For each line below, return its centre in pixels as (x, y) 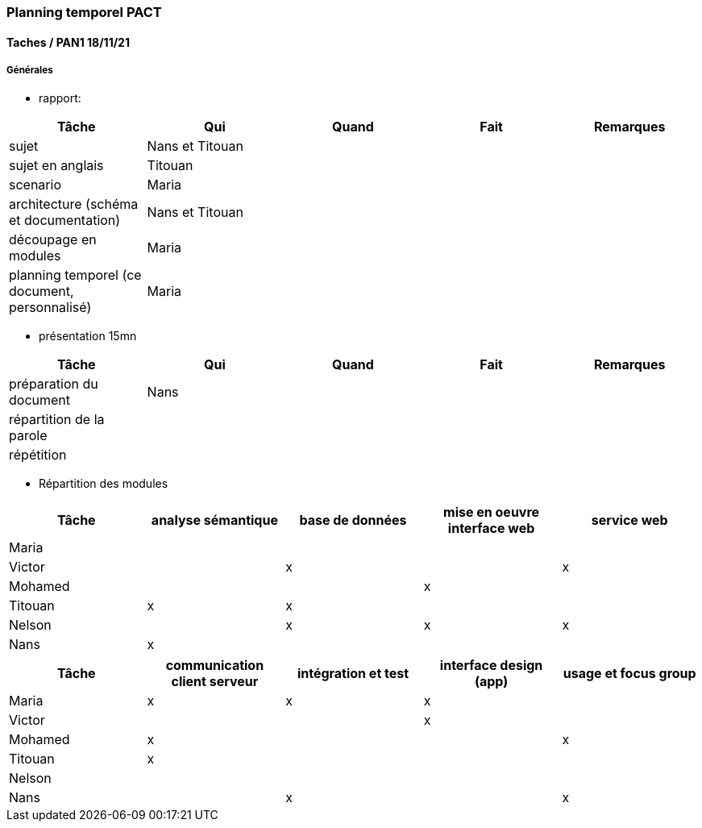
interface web (491, 528)
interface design (491, 666)
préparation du (54, 384)
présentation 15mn (88, 336)
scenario (35, 185)
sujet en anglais (56, 166)
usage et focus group (629, 674)
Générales (30, 70)
